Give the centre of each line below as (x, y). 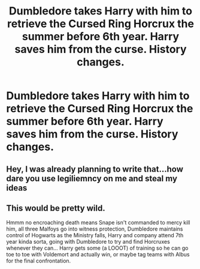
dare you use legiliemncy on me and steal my (92, 178)
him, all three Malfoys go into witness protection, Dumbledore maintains (95, 229)
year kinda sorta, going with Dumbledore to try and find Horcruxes (88, 242)
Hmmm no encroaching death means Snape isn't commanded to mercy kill (98, 223)
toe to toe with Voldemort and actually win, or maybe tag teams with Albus (98, 255)
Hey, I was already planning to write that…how (95, 169)
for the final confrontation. (39, 261)
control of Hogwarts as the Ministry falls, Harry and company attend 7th (95, 235)
